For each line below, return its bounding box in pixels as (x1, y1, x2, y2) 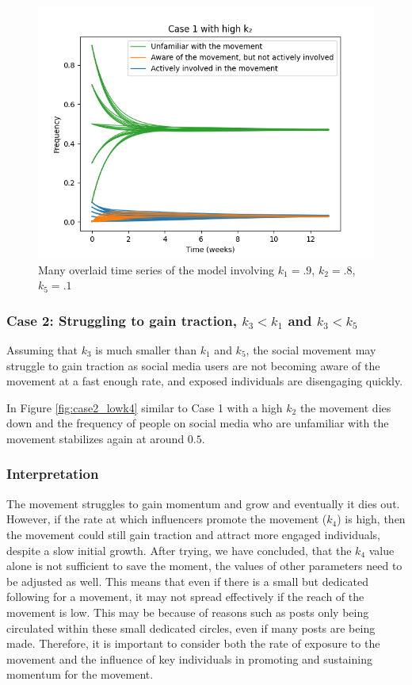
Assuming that (6, 342, 78, 358)
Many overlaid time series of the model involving (38, 261, 275, 277)
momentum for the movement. (6, 666, 154, 683)
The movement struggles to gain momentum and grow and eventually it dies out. (6, 495, 400, 511)
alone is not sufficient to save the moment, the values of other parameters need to (6, 557, 402, 574)
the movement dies (299, 399, 391, 415)
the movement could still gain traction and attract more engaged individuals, (6, 526, 381, 542)
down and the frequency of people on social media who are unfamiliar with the (6, 415, 389, 431)
